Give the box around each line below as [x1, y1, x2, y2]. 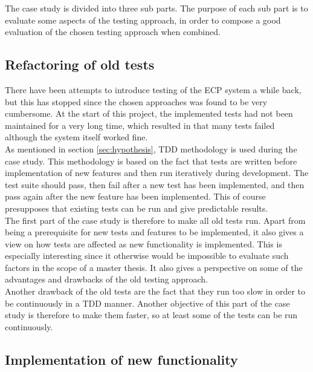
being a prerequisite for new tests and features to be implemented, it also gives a [5, 226, 304, 238]
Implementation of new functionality [5, 350, 238, 368]
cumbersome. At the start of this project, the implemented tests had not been [5, 107, 293, 120]
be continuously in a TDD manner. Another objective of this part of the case [5, 296, 290, 309]
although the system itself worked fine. [5, 131, 148, 143]
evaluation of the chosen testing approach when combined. [5, 25, 221, 38]
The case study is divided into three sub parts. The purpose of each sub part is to [5, 2, 308, 14]
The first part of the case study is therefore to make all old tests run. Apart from [5, 214, 306, 226]
